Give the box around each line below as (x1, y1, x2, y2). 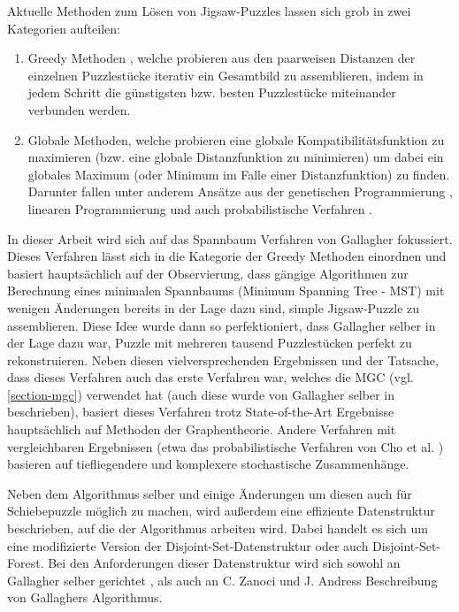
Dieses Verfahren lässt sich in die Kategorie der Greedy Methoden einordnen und (7, 247, 447, 265)
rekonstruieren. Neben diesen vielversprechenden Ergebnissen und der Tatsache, (7, 350, 439, 369)
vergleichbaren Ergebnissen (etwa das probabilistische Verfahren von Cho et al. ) (7, 437, 444, 455)
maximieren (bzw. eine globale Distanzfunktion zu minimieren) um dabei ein (27, 148, 444, 166)
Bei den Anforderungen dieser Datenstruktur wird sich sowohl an (48, 554, 401, 572)
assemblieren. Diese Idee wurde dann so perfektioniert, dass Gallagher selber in (7, 316, 436, 334)
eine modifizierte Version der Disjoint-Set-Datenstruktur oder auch (7, 536, 369, 555)
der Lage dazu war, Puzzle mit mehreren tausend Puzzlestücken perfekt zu (7, 333, 412, 352)
